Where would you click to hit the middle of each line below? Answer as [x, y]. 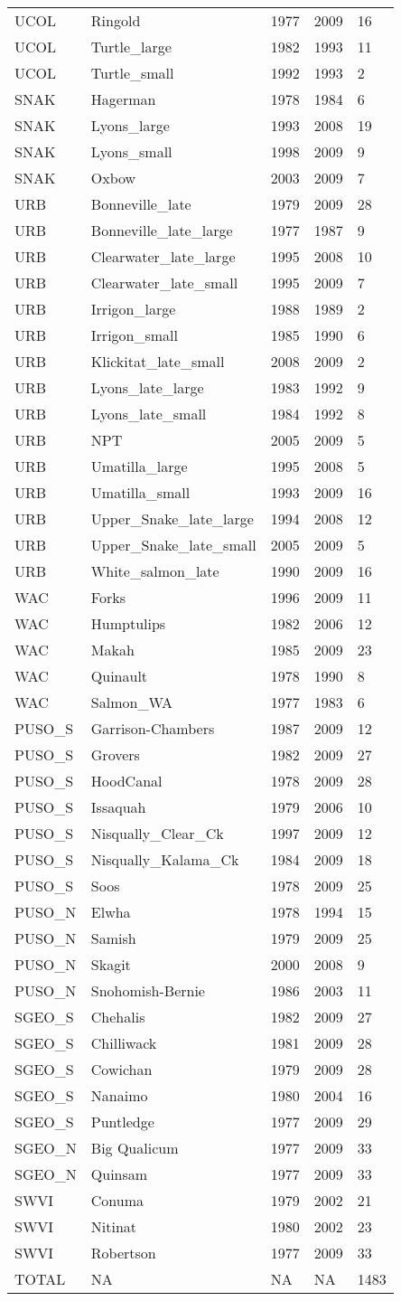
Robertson [123, 1253]
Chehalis [118, 1017]
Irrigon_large [133, 309]
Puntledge [122, 1122]
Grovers [115, 754]
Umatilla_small [140, 492]
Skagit [111, 964]
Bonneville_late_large [162, 230]
